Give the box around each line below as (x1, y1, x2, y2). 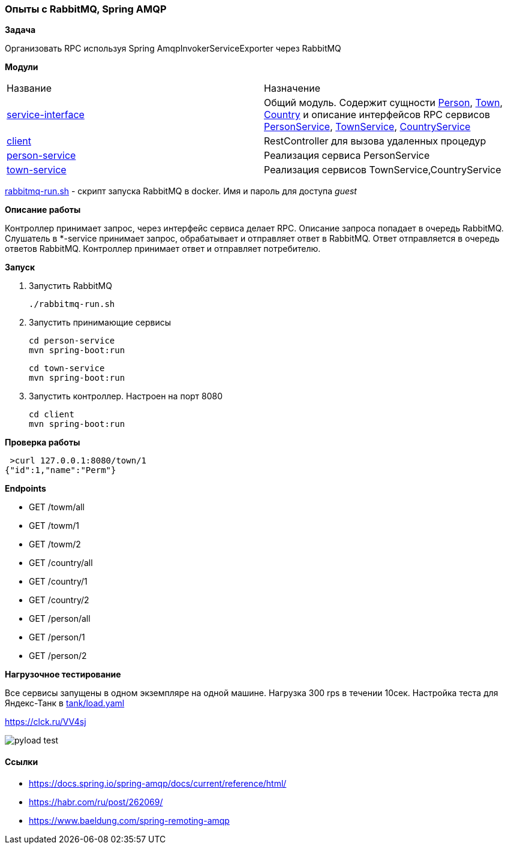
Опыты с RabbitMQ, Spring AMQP (5, 3, 167, 15)
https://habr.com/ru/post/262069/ (29, 796, 163, 807)
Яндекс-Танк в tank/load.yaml (5, 698, 125, 709)
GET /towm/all (29, 502, 85, 513)
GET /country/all (29, 558, 93, 568)
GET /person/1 (29, 632, 85, 643)
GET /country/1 (29, 576, 88, 587)
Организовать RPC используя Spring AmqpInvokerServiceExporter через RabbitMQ (5, 43, 341, 54)
